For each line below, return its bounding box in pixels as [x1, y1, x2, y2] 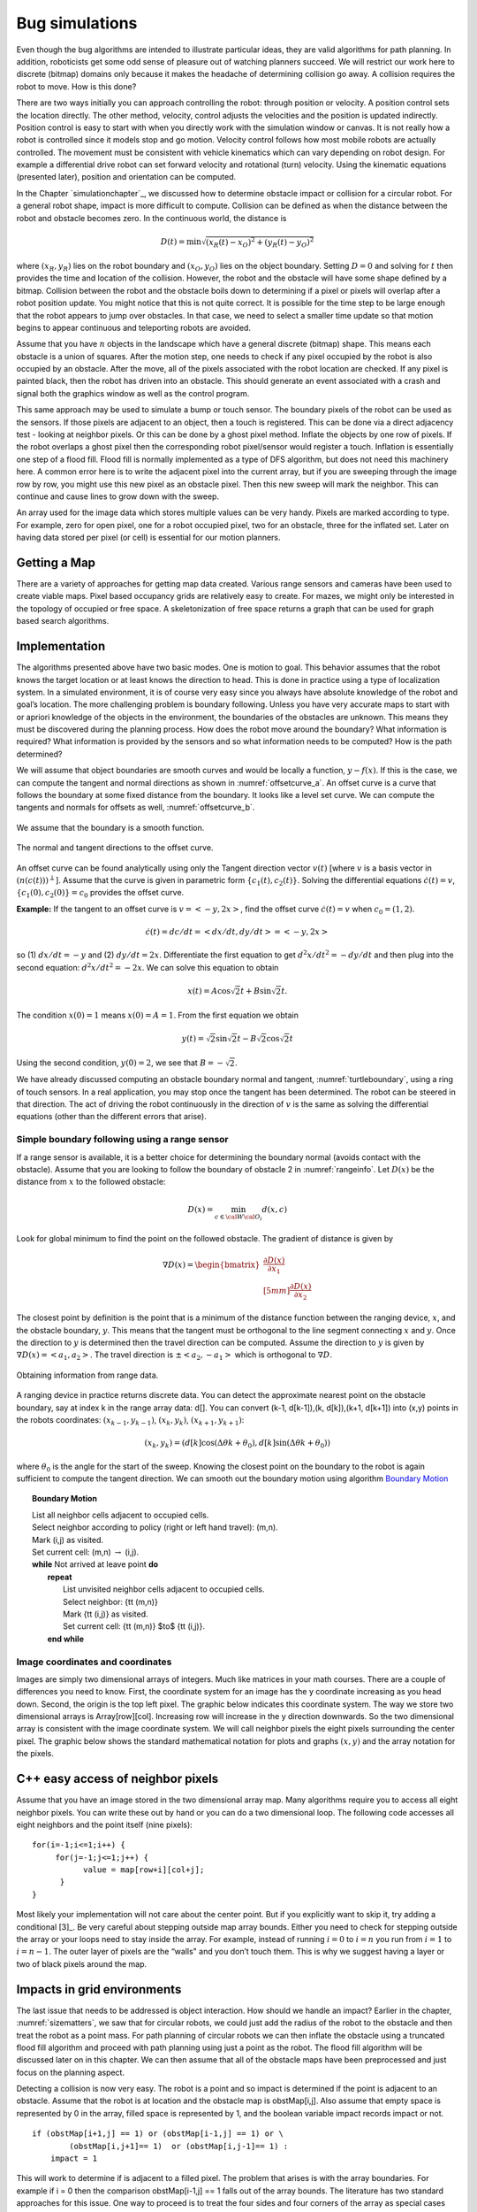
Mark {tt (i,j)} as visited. [63, 1609, 149, 1619]
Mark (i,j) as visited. [32, 1534, 104, 1545]
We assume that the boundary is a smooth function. [16, 822, 205, 833]
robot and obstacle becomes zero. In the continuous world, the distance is [16, 212, 287, 223]
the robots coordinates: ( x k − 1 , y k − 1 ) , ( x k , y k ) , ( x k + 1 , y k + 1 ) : [16, 1414, 245, 1427]
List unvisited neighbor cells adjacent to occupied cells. [63, 1584, 265, 1594]
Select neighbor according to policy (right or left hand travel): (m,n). [32, 1522, 278, 1532]
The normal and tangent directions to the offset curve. [16, 842, 214, 853]
